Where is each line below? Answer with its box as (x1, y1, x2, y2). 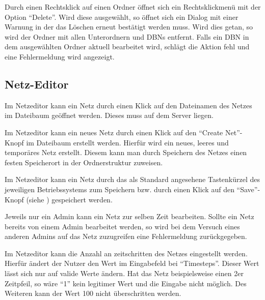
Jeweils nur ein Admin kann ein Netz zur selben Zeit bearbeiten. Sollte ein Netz (5, 211, 254, 222)
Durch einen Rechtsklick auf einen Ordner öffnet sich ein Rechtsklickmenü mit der (5, 2, 261, 12)
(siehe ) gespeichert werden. (26, 194, 113, 204)
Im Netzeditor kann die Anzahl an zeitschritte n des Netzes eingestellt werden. (5, 248, 248, 258)
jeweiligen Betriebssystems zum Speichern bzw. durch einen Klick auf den (5, 184, 234, 194)
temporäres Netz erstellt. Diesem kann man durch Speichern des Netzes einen (5, 147, 247, 158)
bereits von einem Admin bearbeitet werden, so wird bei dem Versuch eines (5, 221, 240, 231)
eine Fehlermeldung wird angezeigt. (5, 51, 115, 62)
